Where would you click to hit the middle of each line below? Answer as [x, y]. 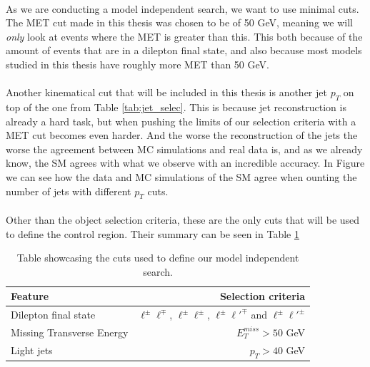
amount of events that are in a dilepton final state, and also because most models [184, 50]
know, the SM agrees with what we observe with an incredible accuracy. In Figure [185, 163]
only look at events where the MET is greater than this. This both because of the [184, 36]
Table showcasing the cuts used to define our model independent [158, 258]
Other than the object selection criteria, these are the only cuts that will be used [183, 219]
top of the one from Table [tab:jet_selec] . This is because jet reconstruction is [176, 107]
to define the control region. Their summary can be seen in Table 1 [152, 233]
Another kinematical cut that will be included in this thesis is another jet [166, 92]
